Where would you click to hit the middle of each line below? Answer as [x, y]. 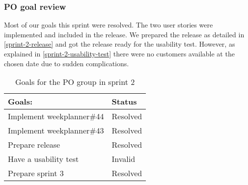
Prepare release [34, 145]
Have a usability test [43, 159]
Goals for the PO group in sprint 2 [75, 82]
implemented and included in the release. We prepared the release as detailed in [124, 34]
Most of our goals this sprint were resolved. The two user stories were [109, 25]
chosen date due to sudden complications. [67, 63]
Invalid [124, 159]
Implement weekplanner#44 [56, 116]
